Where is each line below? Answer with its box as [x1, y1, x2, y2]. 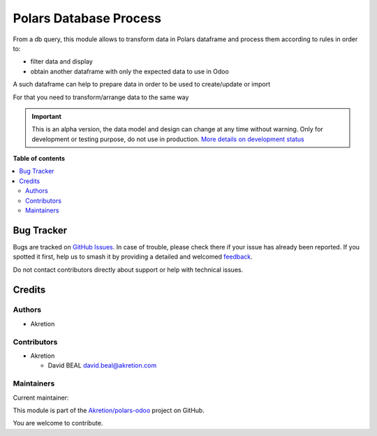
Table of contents [13, 154, 66, 163]
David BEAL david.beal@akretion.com [47, 361, 157, 370]
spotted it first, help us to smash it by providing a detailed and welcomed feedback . [13, 252, 253, 261]
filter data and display [30, 57, 94, 66]
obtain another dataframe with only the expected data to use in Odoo [30, 67, 230, 75]
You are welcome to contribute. [13, 419, 103, 428]
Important [31, 112, 62, 120]
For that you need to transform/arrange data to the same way [13, 93, 189, 101]
